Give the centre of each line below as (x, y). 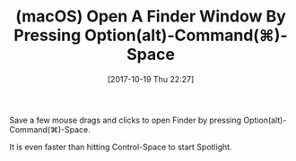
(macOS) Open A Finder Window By (151, 17)
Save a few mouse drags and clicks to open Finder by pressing (126, 120)
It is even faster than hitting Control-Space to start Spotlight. (121, 147)
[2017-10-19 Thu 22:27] (151, 79)
